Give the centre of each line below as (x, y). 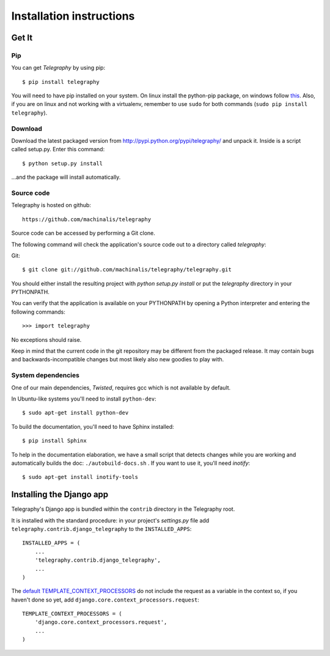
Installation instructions (73, 16)
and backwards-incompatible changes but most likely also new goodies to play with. (118, 360)
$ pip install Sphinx (54, 441)
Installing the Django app (60, 495)
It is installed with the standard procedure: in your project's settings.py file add (110, 520)
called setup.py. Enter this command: (58, 149)
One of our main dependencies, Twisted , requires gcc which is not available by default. (121, 387)
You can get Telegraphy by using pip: (58, 68)
